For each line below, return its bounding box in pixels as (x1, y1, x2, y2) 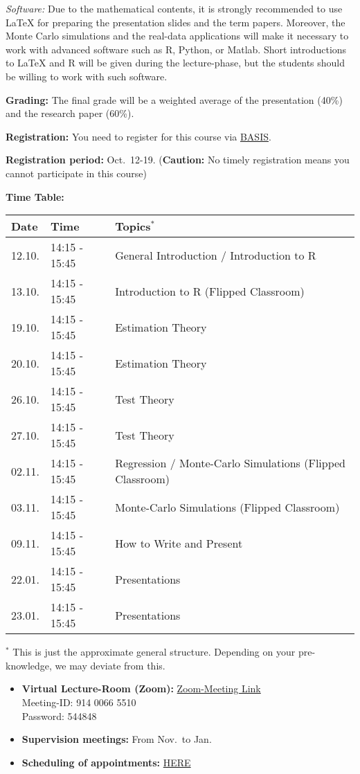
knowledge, (6, 658, 52, 672)
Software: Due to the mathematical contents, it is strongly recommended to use (6, 1, 343, 15)
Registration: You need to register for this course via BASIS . (6, 129, 271, 143)
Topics (115, 218, 151, 235)
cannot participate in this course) (6, 165, 147, 180)
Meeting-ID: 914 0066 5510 (21, 694, 136, 709)
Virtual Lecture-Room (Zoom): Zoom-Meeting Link (21, 681, 261, 696)
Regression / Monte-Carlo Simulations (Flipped (115, 455, 346, 471)
